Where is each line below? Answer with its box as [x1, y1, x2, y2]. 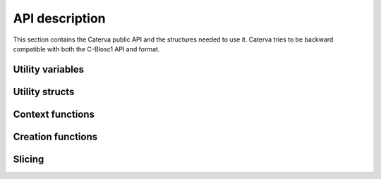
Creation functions [13, 130, 98, 142]
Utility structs [13, 85, 75, 98]
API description [13, 11, 106, 26]
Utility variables [13, 63, 85, 75]
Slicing [13, 153, 44, 165]
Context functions [13, 108, 95, 120]
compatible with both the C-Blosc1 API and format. [13, 44, 160, 53]
